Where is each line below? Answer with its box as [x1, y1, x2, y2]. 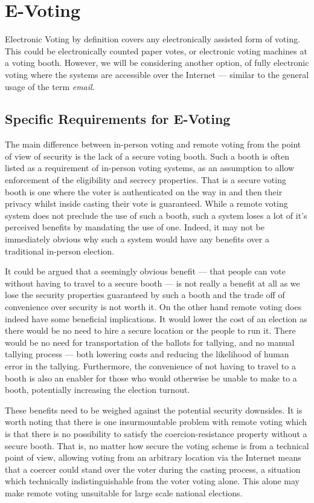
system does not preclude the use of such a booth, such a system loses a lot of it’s [5, 209, 307, 221]
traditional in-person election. [5, 244, 115, 257]
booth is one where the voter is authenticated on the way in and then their [5, 185, 283, 198]
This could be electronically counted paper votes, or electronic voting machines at [5, 44, 307, 57]
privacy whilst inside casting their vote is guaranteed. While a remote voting [5, 197, 288, 210]
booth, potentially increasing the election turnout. [5, 383, 190, 396]
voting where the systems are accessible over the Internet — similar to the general [5, 68, 309, 80]
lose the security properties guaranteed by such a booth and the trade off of [5, 288, 285, 301]
